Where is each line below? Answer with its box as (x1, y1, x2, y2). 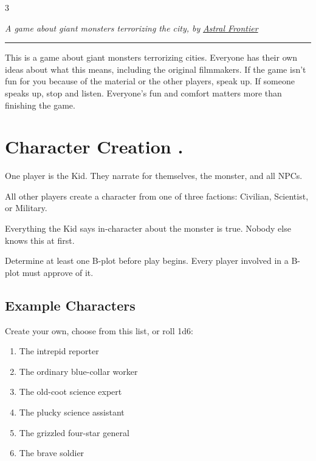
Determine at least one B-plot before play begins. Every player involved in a (5, 254, 289, 267)
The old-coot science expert (19, 385, 122, 398)
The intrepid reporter (19, 345, 99, 357)
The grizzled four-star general (19, 426, 129, 439)
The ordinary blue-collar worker (19, 365, 138, 377)
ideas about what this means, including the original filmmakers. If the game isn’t (5, 62, 306, 75)
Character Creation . (5, 134, 184, 159)
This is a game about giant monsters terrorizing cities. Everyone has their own (5, 51, 298, 64)
